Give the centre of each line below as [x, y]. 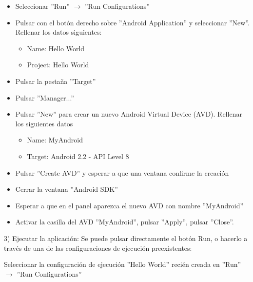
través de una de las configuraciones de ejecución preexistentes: [98, 248]
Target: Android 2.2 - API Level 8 [78, 156]
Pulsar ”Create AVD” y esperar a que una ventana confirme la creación [122, 172]
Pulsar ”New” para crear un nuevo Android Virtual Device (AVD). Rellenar [129, 114]
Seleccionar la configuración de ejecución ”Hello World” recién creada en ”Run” [123, 264]
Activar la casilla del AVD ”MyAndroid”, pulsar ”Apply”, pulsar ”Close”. [125, 222]
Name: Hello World [56, 48]
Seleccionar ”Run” [42, 6]
